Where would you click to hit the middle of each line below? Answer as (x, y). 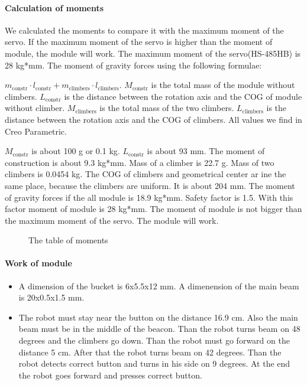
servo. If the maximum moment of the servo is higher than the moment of (139, 42)
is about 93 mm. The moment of (206, 151)
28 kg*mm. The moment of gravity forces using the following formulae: (133, 65)
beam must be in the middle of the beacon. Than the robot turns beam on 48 (159, 329)
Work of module (38, 263)
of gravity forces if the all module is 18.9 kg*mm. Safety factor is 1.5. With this (149, 197)
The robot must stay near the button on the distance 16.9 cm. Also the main (158, 317)
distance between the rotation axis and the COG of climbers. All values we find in (153, 119)
